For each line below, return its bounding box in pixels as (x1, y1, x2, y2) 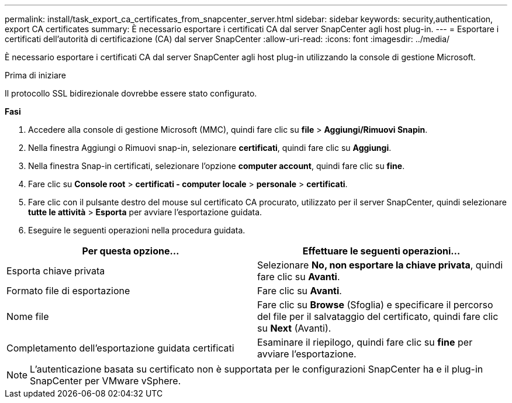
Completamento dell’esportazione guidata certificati (6, 342, 234, 354)
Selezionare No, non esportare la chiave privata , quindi (257, 259, 503, 271)
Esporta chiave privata (6, 265, 105, 277)
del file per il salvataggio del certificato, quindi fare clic (257, 311, 499, 322)
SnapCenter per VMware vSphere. (30, 375, 181, 387)
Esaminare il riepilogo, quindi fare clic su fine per (257, 336, 473, 348)
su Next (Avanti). (257, 322, 331, 334)
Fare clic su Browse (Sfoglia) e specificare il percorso (257, 299, 493, 311)
